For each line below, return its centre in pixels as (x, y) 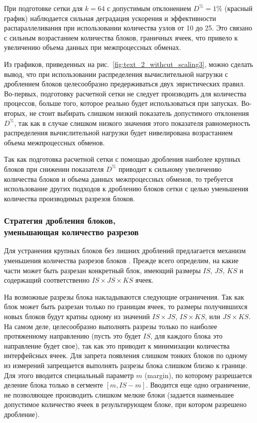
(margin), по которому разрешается (198, 375)
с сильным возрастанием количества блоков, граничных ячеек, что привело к (121, 37)
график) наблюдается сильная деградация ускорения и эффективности (110, 18)
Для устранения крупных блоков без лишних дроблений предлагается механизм (125, 250)
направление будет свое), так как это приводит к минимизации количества (117, 345)
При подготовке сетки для (43, 8)
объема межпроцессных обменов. (55, 142)
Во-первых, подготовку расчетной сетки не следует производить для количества (125, 93)
